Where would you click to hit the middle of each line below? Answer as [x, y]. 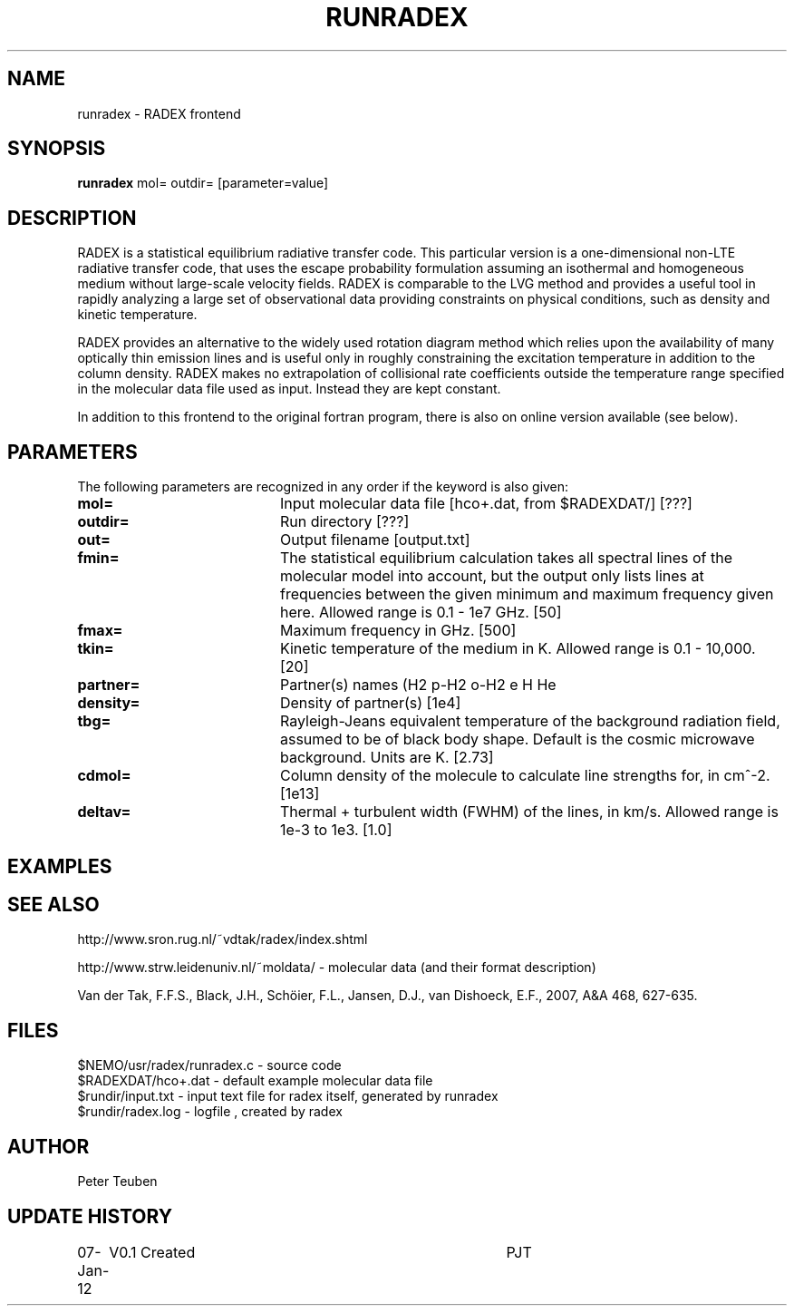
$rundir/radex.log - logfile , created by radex [210, 1112]
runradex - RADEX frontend [159, 113]
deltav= [104, 812]
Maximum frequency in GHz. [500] [398, 631]
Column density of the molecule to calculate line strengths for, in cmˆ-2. [525, 776]
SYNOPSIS [57, 149]
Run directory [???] [344, 522]
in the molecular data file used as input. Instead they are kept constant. [289, 389]
